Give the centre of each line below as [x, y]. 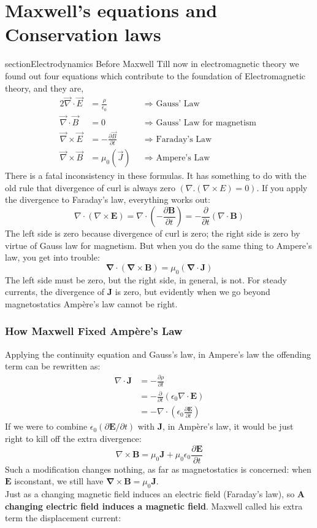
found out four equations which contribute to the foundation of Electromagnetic [155, 75]
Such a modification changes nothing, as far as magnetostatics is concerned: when [158, 469]
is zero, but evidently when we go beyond [193, 292]
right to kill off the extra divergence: [73, 438]
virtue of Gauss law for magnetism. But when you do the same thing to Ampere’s [158, 245]
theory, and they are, [44, 88]
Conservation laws [83, 34]
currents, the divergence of [55, 292]
